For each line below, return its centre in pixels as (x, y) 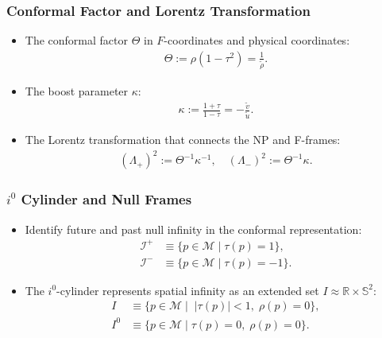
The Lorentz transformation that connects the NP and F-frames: (183, 140)
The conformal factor (76, 40)
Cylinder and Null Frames (106, 199)
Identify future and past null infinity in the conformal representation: (193, 229)
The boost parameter (77, 90)
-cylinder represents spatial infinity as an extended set (188, 290)
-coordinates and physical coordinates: (257, 40)
